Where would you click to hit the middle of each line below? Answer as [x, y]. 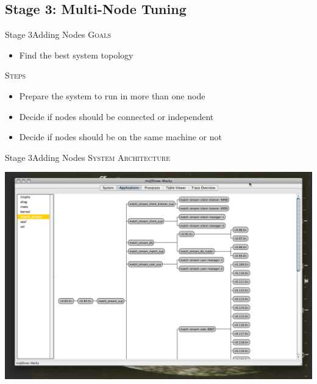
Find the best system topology [76, 55]
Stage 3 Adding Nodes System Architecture [87, 157]
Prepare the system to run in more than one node [112, 95]
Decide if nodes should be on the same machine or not [120, 137]
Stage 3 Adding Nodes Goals [58, 34]
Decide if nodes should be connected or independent [116, 116]
